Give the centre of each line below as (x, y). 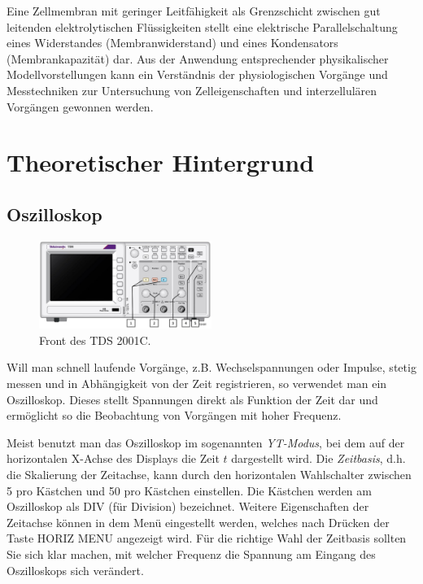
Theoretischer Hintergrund (161, 162)
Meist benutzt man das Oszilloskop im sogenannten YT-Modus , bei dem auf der (206, 442)
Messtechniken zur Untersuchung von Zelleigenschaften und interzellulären (192, 90)
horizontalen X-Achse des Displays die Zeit (113, 458)
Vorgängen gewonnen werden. (80, 106)
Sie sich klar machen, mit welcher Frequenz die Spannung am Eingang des (191, 553)
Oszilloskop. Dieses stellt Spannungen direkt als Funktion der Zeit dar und (192, 399)
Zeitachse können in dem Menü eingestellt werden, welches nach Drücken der (198, 522)
